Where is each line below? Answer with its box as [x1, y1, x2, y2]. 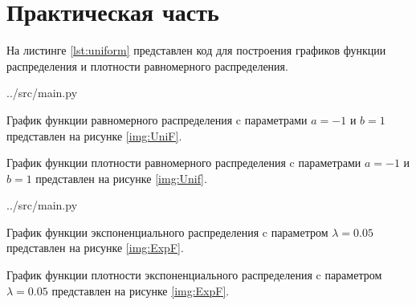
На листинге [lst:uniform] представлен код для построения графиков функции [6, 42, 386, 59]
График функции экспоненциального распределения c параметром [6, 223, 328, 240]
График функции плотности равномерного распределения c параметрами [6, 154, 361, 171]
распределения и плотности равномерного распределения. [6, 57, 288, 74]
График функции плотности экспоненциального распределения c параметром [6, 266, 382, 283]
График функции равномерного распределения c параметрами [6, 111, 308, 128]
